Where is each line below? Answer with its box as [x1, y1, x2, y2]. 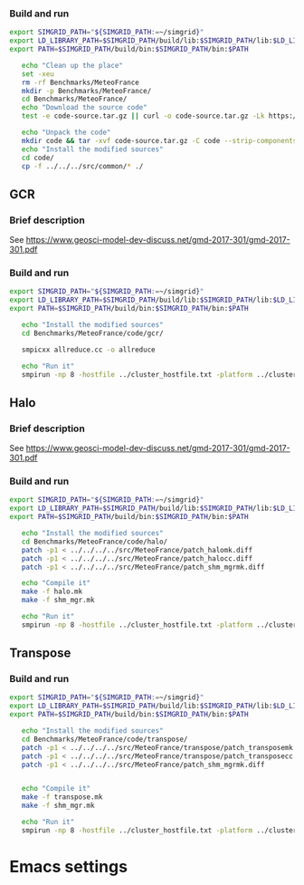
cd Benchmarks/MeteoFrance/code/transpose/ [21, 735, 188, 744]
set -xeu [21, 69, 54, 79]
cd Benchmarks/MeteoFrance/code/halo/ [21, 537, 168, 546]
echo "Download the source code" [21, 103, 147, 112]
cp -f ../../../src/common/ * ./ [21, 161, 144, 170]
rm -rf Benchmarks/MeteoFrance [21, 78, 140, 87]
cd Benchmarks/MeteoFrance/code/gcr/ [21, 329, 165, 338]
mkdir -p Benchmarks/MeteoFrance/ [21, 86, 152, 95]
